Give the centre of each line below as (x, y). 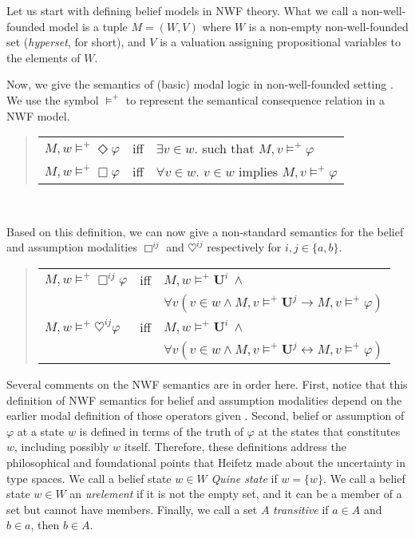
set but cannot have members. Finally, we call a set (132, 509)
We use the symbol (53, 99)
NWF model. (38, 115)
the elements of (43, 57)
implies (259, 172)
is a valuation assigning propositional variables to (281, 42)
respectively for (244, 247)
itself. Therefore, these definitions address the (235, 447)
